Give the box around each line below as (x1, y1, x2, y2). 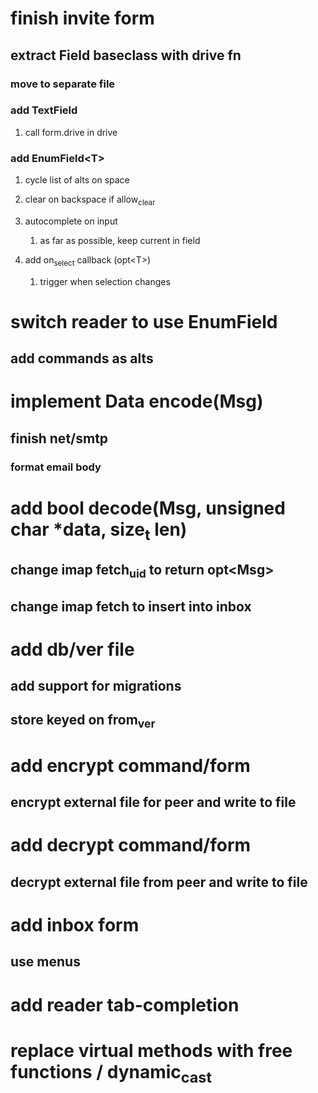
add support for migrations (10, 678, 182, 695)
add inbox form (10, 914, 140, 937)
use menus (10, 953, 81, 971)
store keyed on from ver (10, 712, 156, 731)
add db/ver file (10, 638, 135, 661)
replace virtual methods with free (10, 1039, 293, 1062)
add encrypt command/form (10, 754, 251, 777)
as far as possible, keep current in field (39, 234, 201, 246)
